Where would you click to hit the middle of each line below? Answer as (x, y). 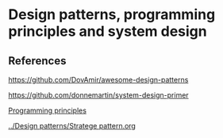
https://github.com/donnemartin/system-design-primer (98, 95)
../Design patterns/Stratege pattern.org (72, 126)
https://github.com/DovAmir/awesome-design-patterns (98, 80)
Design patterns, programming (112, 15)
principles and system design (108, 31)
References (37, 61)
